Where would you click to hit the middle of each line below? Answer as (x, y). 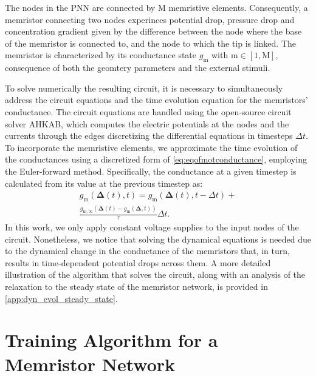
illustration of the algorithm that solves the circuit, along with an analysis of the (155, 274)
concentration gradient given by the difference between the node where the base (153, 31)
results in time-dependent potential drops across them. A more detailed (138, 262)
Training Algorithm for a (112, 340)
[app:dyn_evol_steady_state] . (61, 298)
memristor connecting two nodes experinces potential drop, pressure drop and (150, 19)
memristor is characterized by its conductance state (101, 55)
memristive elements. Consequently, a (238, 7)
